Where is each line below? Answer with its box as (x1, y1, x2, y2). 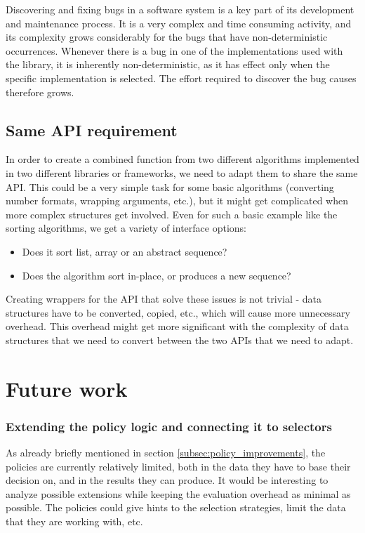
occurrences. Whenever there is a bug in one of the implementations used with (6, 43, 343, 58)
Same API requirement (6, 119, 178, 140)
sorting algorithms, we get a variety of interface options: (6, 221, 246, 235)
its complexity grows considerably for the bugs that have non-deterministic (6, 29, 328, 44)
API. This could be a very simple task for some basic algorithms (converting (6, 179, 334, 194)
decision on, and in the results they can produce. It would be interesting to (6, 473, 328, 487)
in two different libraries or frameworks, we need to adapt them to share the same (6, 165, 358, 180)
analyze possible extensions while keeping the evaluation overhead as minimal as (6, 486, 351, 501)
